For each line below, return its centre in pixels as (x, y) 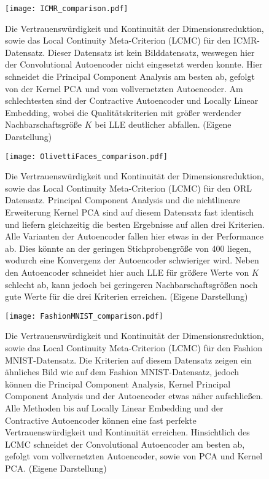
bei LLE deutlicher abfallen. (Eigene (163, 124)
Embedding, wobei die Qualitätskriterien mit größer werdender (123, 112)
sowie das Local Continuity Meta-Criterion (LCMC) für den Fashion (134, 348)
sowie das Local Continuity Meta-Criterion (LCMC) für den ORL (128, 188)
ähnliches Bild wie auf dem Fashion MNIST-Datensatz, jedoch (122, 372)
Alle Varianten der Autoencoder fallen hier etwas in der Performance (134, 236)
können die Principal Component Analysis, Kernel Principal (118, 384)
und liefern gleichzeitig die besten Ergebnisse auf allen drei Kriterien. (135, 224)
